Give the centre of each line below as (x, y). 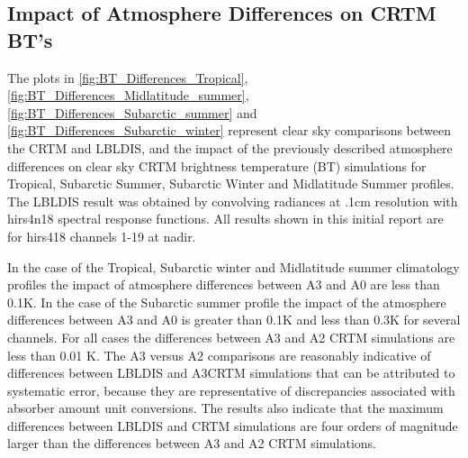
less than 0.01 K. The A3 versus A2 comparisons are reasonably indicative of (219, 355)
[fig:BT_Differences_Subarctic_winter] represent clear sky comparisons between (229, 130)
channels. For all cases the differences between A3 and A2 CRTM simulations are (231, 337)
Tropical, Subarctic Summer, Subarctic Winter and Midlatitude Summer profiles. (231, 183)
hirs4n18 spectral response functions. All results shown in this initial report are (225, 219)
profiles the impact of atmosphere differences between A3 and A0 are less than (224, 284)
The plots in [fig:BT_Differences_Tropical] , (128, 77)
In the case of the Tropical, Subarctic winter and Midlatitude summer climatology (234, 266)
